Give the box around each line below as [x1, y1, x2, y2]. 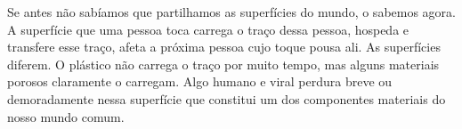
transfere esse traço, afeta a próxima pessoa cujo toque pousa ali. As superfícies [7, 37, 441, 56]
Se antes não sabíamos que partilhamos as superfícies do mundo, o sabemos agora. [7, 3, 456, 20]
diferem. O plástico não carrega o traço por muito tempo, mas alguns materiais [7, 54, 440, 73]
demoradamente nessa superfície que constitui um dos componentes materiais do [7, 89, 446, 108]
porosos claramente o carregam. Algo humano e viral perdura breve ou [7, 72, 393, 91]
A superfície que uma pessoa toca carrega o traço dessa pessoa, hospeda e [7, 20, 409, 38]
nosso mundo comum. [7, 107, 125, 125]
